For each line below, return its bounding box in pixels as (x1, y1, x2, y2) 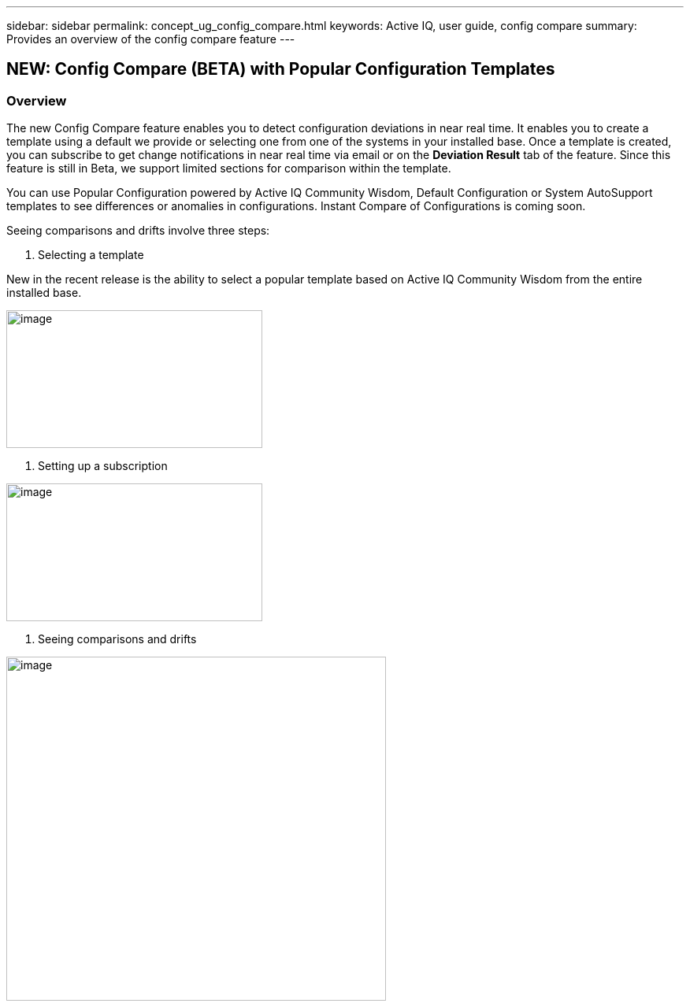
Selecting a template (38, 248, 144, 262)
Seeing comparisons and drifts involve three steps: (6, 224, 270, 238)
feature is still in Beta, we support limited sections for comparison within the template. (6, 161, 451, 176)
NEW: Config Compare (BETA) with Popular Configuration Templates (6, 59, 555, 80)
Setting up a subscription (38, 459, 168, 473)
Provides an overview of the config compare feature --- (6, 32, 295, 46)
